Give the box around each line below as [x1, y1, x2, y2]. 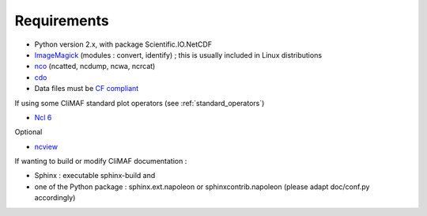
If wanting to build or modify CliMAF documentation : [14, 157, 187, 166]
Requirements [14, 12, 110, 29]
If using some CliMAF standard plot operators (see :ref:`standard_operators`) [14, 98, 265, 108]
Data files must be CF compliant [34, 84, 139, 93]
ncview [34, 142, 59, 151]
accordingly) [34, 193, 76, 203]
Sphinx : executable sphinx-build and [34, 171, 156, 180]
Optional [14, 127, 43, 137]
